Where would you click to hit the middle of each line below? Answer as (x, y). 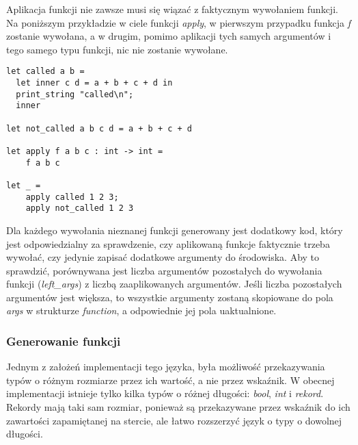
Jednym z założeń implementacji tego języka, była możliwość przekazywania (166, 367)
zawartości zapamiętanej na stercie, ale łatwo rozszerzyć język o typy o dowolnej (174, 420)
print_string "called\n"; (75, 94)
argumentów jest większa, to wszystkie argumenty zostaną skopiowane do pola (170, 297)
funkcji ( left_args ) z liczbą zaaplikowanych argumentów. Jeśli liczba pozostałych (174, 284)
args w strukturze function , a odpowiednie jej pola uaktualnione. (141, 310)
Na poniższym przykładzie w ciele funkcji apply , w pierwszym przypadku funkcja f (178, 22)
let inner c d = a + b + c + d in (94, 83)
